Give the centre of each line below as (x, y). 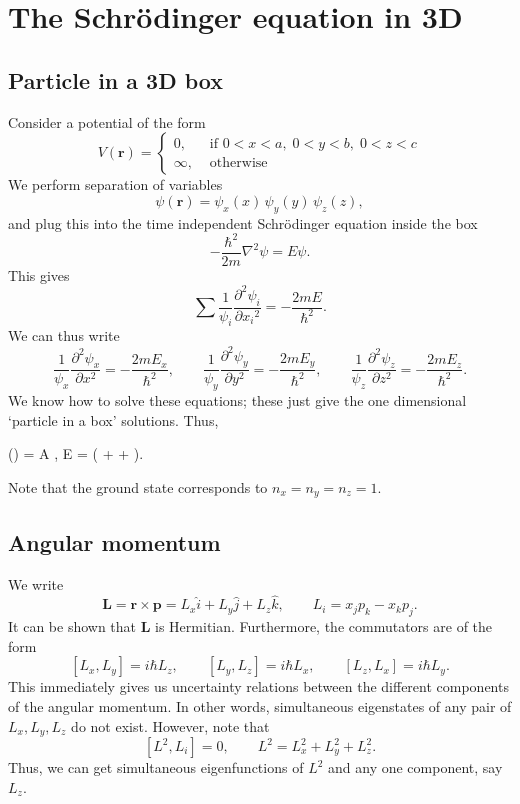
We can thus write (64, 335)
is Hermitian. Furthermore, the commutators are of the (324, 626)
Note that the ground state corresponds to (138, 486)
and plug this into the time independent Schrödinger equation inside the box (243, 222)
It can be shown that (72, 626)
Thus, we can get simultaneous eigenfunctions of (156, 767)
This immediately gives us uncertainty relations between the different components (258, 686)
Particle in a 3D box (115, 79)
